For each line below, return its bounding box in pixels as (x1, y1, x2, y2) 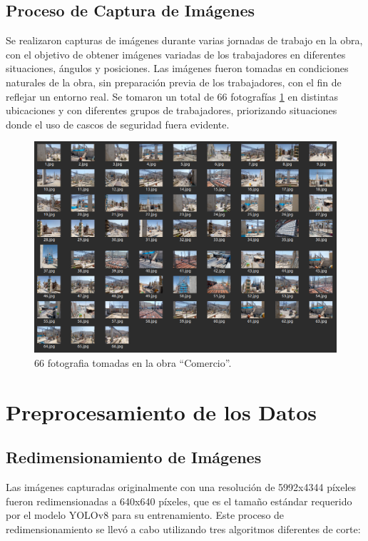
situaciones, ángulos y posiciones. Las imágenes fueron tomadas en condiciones (6, 61, 349, 76)
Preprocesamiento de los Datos (6, 397, 317, 426)
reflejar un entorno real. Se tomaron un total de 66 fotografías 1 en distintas (6, 89, 338, 103)
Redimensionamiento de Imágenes (6, 446, 262, 468)
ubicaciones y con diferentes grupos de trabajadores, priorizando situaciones (6, 103, 337, 118)
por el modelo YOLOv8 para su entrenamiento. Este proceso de (6, 507, 285, 522)
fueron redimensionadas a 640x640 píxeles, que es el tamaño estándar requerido (6, 493, 352, 508)
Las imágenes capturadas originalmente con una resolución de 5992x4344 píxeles (6, 480, 357, 495)
